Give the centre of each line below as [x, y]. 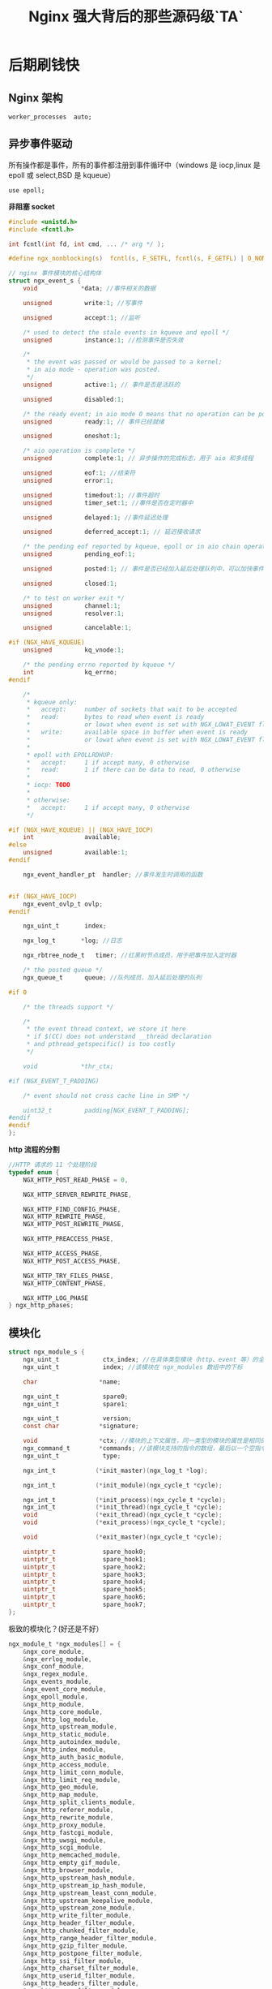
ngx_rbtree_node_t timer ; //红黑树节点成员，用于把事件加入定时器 [130, 956]
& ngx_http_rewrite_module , [68, 1817]
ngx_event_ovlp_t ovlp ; [63, 904]
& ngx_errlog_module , [57, 1659]
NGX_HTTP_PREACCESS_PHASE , [68, 1239]
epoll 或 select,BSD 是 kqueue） [62, 174]
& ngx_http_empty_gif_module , [72, 1863]
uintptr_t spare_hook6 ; [85, 1597]
